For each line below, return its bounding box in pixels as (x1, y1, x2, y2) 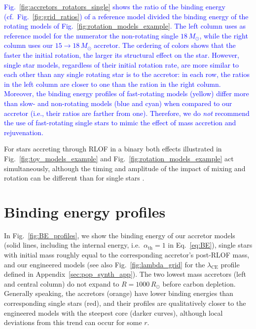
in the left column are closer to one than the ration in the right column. (4, 78, 221, 89)
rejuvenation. (4, 127, 43, 137)
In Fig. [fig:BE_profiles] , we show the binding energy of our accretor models (4, 230, 235, 240)
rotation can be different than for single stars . (4, 173, 145, 183)
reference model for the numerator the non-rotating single (4, 30, 179, 40)
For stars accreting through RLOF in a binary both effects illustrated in (4, 144, 222, 154)
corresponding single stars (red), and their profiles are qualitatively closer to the (4, 297, 246, 308)
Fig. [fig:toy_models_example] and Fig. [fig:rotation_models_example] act (4, 153, 234, 163)
